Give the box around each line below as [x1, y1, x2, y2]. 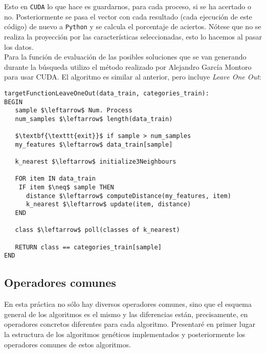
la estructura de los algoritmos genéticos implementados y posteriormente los [4, 328, 246, 339]
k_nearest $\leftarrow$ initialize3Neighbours [15, 158, 176, 166]
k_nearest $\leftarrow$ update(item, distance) [26, 201, 191, 208]
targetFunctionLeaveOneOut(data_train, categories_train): [4, 89, 209, 97]
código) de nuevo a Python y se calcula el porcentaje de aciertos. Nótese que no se [4, 21, 261, 32]
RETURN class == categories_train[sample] [15, 243, 162, 251]
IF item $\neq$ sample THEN [18, 184, 114, 191]
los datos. [4, 41, 34, 52]
